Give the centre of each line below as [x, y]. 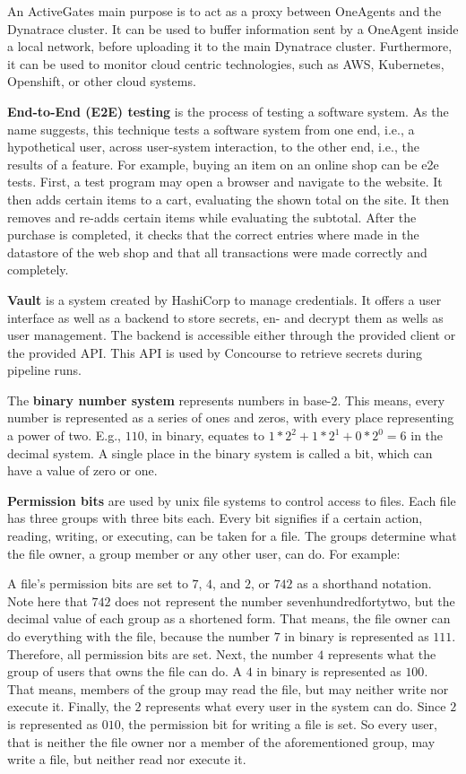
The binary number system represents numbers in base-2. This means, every [226, 400]
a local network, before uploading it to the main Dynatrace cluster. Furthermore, [230, 46]
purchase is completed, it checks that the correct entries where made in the [213, 235]
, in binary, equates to [204, 435]
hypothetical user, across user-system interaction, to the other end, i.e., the [213, 147]
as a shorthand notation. [364, 583]
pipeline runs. [44, 370]
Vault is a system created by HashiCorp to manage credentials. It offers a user [224, 299]
